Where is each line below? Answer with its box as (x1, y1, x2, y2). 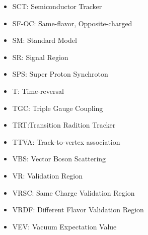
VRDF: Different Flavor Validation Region (12, 204, 144, 215)
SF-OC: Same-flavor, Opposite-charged (12, 18, 132, 28)
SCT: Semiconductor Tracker (12, 1, 102, 11)
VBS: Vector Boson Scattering (12, 153, 106, 164)
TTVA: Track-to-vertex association (12, 136, 120, 147)
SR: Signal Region (12, 51, 68, 62)
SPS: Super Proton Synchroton (12, 69, 108, 79)
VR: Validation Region (12, 170, 83, 181)
